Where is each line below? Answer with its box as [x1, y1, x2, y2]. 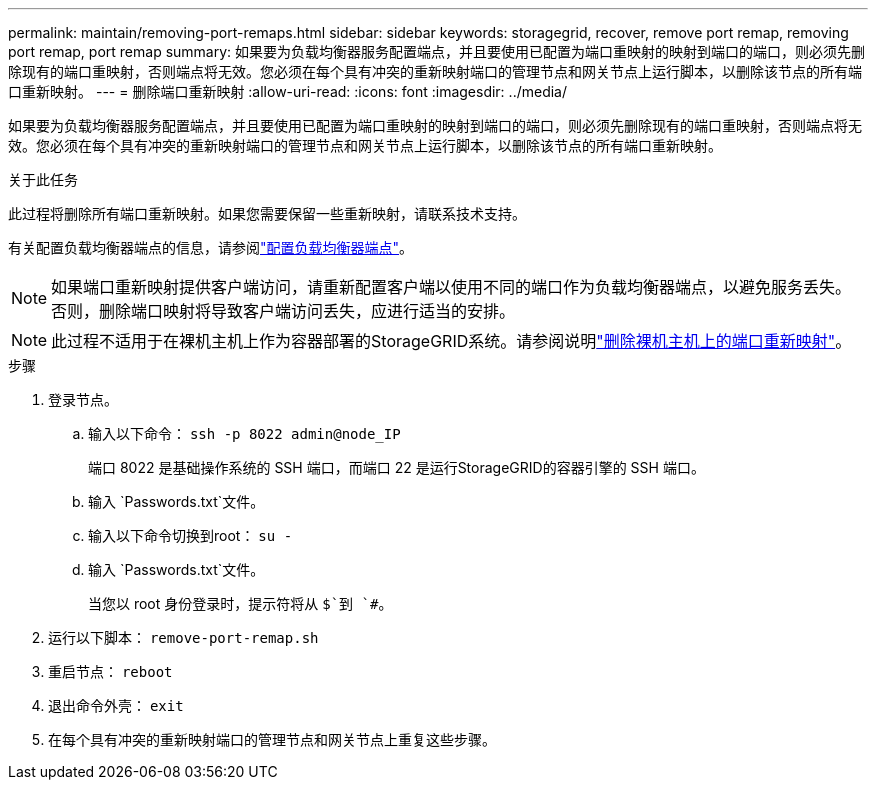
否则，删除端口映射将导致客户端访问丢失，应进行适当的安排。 [51, 301, 516, 321]
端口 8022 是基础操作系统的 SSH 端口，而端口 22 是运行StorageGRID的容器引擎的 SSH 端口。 [88, 459, 705, 476]
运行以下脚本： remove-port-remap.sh [48, 629, 319, 646]
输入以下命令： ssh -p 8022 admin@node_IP [88, 425, 401, 442]
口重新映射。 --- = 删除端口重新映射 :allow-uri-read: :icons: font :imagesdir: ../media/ [8, 83, 568, 100]
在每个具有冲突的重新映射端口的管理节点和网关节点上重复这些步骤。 [48, 731, 496, 748]
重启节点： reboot [48, 663, 173, 680]
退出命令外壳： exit [48, 697, 184, 714]
